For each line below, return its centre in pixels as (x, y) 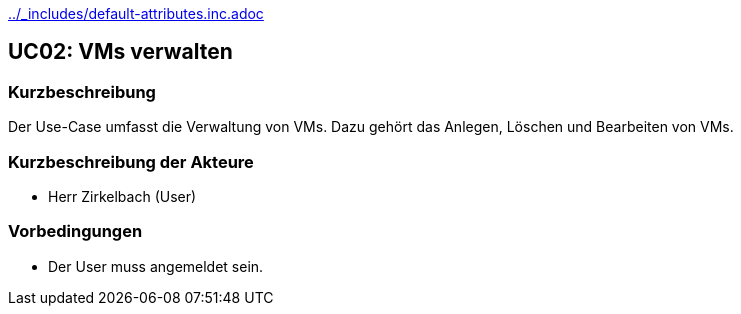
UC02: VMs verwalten (120, 52)
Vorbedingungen (75, 231)
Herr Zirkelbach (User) (122, 196)
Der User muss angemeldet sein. (156, 266)
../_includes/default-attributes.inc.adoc (136, 13)
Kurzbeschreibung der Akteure (131, 161)
